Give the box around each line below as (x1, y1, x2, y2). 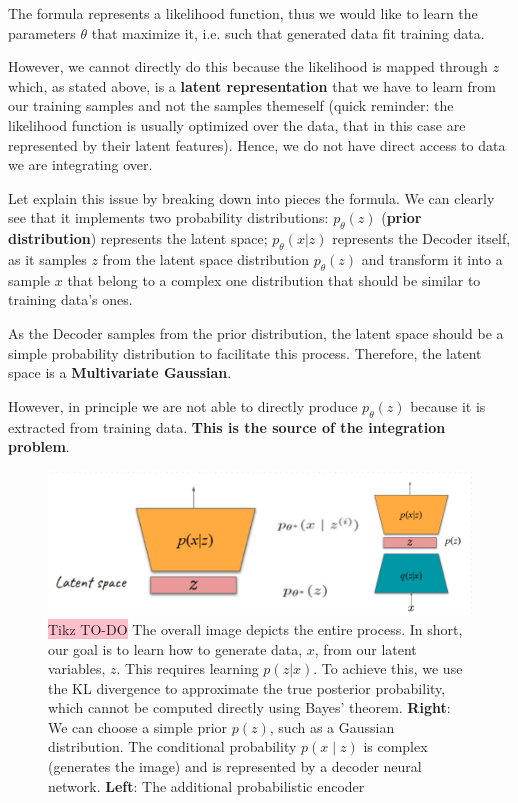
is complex (363, 736, 428, 757)
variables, (48, 658, 106, 679)
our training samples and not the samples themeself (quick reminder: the (8, 95, 454, 116)
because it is (410, 395, 486, 416)
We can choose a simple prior (48, 716, 228, 737)
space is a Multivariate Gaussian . (8, 362, 232, 383)
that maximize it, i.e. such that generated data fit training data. (91, 22, 485, 43)
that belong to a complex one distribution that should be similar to (67, 269, 481, 290)
